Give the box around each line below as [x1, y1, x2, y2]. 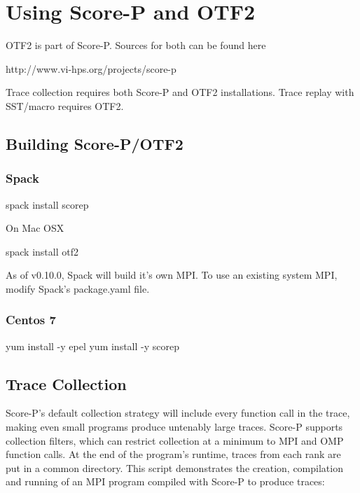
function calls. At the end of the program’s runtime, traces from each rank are [6, 447, 341, 461]
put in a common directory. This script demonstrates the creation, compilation [6, 460, 343, 475]
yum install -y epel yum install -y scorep [6, 338, 179, 353]
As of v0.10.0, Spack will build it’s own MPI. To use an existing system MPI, [6, 268, 338, 282]
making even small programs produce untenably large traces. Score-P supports [6, 419, 343, 434]
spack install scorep [6, 197, 89, 211]
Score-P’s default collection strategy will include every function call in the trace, [6, 405, 350, 420]
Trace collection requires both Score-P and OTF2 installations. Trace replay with [6, 85, 354, 99]
